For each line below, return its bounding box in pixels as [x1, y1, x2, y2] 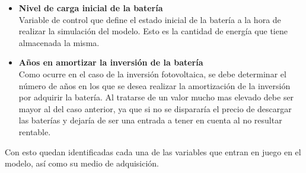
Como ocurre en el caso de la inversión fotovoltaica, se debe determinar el [18, 67, 286, 80]
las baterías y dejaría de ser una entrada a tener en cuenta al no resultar [18, 114, 282, 126]
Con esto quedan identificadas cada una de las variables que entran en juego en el [5, 145, 301, 158]
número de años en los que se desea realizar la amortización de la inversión [18, 79, 291, 92]
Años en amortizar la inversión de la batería [18, 56, 203, 68]
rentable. [18, 125, 51, 138]
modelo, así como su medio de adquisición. [5, 157, 159, 169]
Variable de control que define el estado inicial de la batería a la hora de [18, 13, 281, 25]
